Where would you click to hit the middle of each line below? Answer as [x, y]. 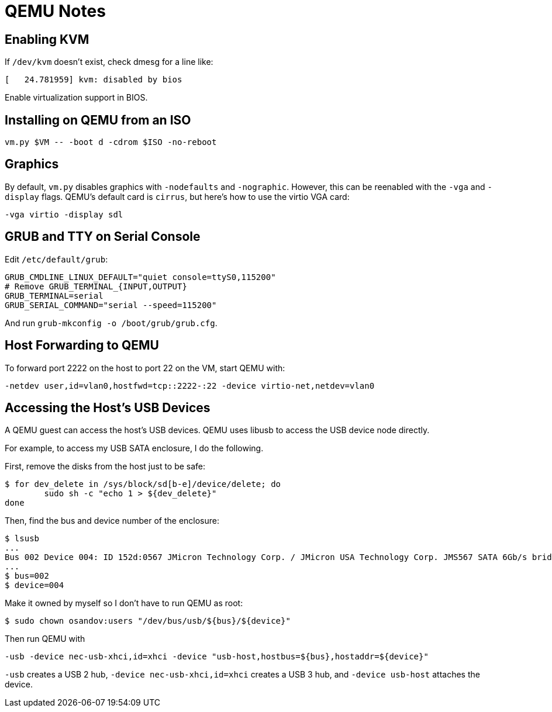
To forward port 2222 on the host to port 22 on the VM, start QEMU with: [145, 368]
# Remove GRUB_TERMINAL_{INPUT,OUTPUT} [96, 286]
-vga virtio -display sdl [64, 214]
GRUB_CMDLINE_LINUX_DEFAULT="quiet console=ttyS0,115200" [140, 277]
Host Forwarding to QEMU [82, 345]
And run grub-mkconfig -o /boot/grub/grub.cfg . [111, 323]
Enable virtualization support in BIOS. [76, 98]
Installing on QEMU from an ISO [98, 120]
